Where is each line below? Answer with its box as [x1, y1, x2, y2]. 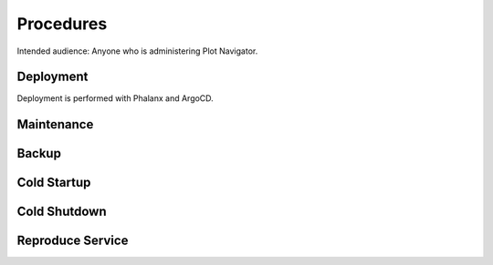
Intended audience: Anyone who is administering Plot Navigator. [16, 46, 258, 56]
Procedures [16, 14, 108, 34]
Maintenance [16, 117, 94, 132]
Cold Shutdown [16, 204, 107, 219]
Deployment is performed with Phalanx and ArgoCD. [16, 93, 214, 104]
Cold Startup [16, 175, 91, 190]
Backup [16, 146, 61, 161]
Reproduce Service [16, 233, 129, 249]
